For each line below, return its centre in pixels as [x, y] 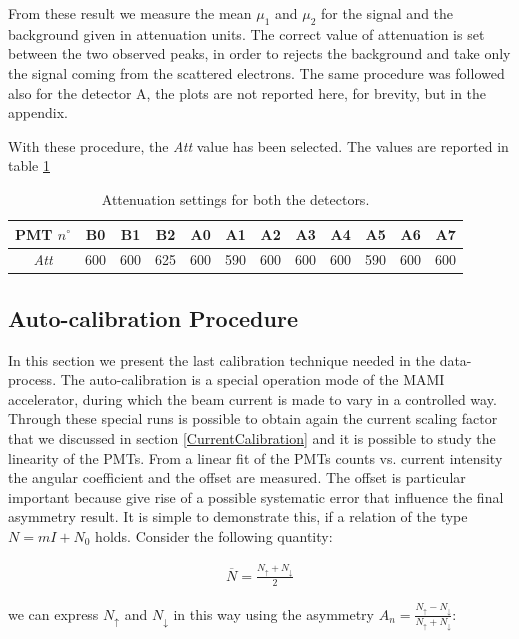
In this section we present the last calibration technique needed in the [221, 359]
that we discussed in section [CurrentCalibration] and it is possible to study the [252, 438]
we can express [53, 613]
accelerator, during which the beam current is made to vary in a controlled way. [252, 398]
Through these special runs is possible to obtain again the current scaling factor [253, 418]
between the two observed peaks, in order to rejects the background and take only [259, 53]
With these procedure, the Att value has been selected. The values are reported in [258, 145]
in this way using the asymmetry [273, 613]
